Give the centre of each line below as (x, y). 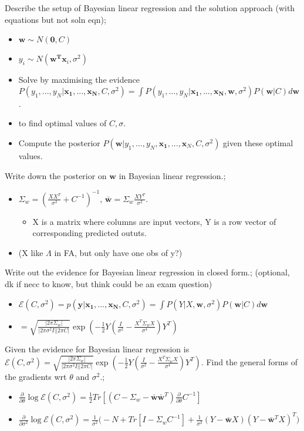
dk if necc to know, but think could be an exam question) (109, 284)
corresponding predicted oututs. (89, 233)
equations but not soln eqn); (55, 19)
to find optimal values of (63, 123)
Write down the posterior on (56, 175)
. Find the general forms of (249, 361)
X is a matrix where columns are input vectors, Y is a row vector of (154, 221)
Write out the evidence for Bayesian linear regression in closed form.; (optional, (147, 272)
